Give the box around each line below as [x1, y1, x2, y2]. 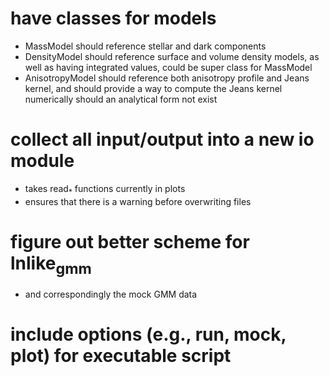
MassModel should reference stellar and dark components [24, 40, 267, 52]
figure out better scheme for [10, 230, 250, 253]
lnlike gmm [10, 252, 92, 278]
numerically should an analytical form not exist [24, 93, 218, 105]
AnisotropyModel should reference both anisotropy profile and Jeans [24, 72, 310, 84]
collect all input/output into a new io [10, 128, 315, 151]
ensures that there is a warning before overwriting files [24, 195, 252, 207]
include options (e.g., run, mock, [10, 323, 287, 346]
